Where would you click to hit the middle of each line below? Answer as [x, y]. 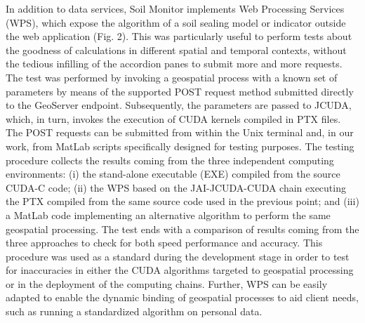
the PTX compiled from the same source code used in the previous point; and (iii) [182, 201]
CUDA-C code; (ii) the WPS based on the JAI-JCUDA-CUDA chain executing [176, 187]
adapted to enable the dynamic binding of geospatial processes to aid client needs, [182, 297]
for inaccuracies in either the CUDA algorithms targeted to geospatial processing [180, 270]
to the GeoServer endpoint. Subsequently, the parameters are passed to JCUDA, [179, 105]
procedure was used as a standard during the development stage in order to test [178, 256]
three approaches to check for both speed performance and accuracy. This [164, 243]
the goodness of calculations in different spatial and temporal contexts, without [176, 50]
